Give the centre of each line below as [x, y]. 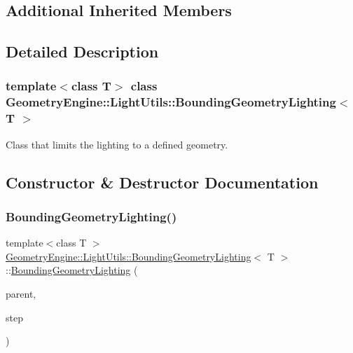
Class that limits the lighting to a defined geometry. [117, 144]
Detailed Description [82, 51]
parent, [21, 293]
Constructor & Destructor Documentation [162, 182]
